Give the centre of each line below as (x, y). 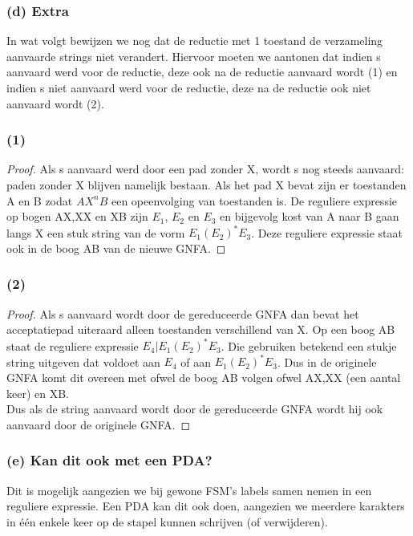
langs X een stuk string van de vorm (96, 232)
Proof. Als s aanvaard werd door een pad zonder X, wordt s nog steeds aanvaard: (205, 169)
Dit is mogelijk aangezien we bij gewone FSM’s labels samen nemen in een (189, 490)
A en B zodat (40, 200)
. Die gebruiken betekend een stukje (309, 345)
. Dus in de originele (327, 361)
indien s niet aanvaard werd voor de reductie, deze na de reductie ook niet (189, 87)
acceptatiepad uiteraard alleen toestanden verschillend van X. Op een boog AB (201, 329)
